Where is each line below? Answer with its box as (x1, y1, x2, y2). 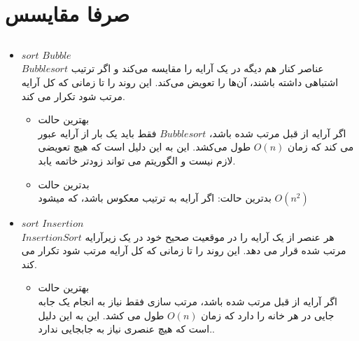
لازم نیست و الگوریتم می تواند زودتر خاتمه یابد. (38, 153, 236, 167)
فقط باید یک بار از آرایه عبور (38, 125, 157, 140)
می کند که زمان (287, 139, 354, 154)
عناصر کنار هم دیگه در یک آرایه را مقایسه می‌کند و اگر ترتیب (71, 61, 324, 76)
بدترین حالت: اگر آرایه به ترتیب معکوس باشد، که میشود (38, 190, 272, 205)
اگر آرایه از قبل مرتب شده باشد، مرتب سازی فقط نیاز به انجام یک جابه (38, 294, 337, 309)
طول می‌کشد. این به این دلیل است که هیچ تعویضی (38, 139, 251, 154)
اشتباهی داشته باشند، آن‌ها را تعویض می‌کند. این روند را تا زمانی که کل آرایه (21, 74, 339, 89)
